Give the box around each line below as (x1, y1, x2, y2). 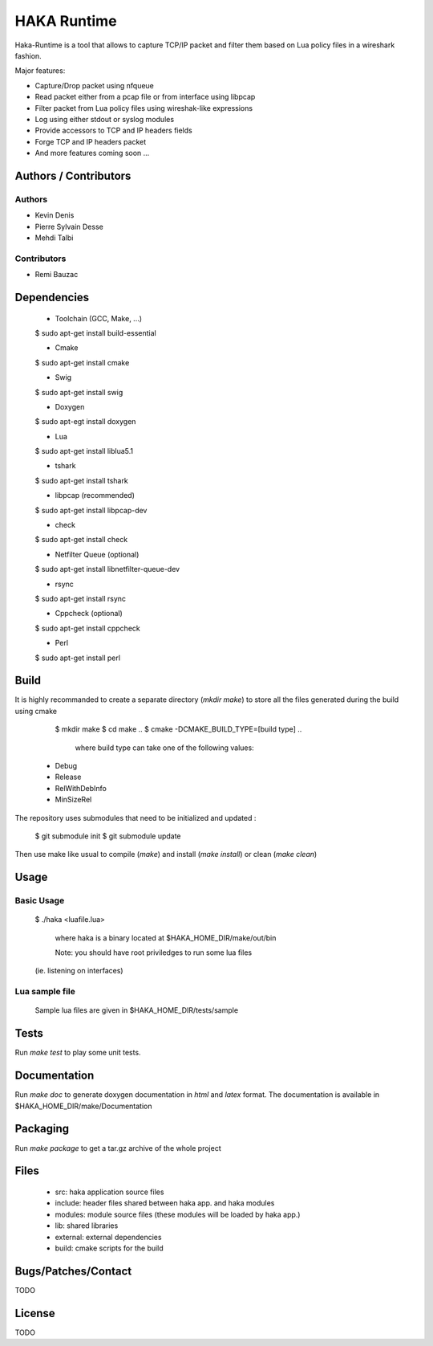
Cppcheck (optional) (55, 609, 123, 618)
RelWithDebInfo (55, 783, 107, 793)
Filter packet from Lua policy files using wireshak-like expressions (34, 103, 253, 112)
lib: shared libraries (55, 1221, 119, 1230)
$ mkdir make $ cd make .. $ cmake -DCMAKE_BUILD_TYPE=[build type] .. (55, 724, 302, 734)
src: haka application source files (55, 1187, 164, 1197)
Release (55, 772, 82, 782)
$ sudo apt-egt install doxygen (34, 417, 136, 426)
